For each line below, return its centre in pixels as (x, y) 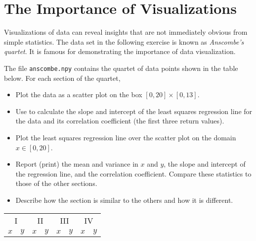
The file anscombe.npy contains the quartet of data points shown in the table (121, 68)
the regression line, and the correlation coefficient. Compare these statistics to (133, 173)
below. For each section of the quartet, (62, 78)
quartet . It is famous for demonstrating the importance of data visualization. (120, 51)
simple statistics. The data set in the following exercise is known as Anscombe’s (124, 41)
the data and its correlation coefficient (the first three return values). (120, 121)
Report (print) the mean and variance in (77, 164)
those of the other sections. (56, 183)
